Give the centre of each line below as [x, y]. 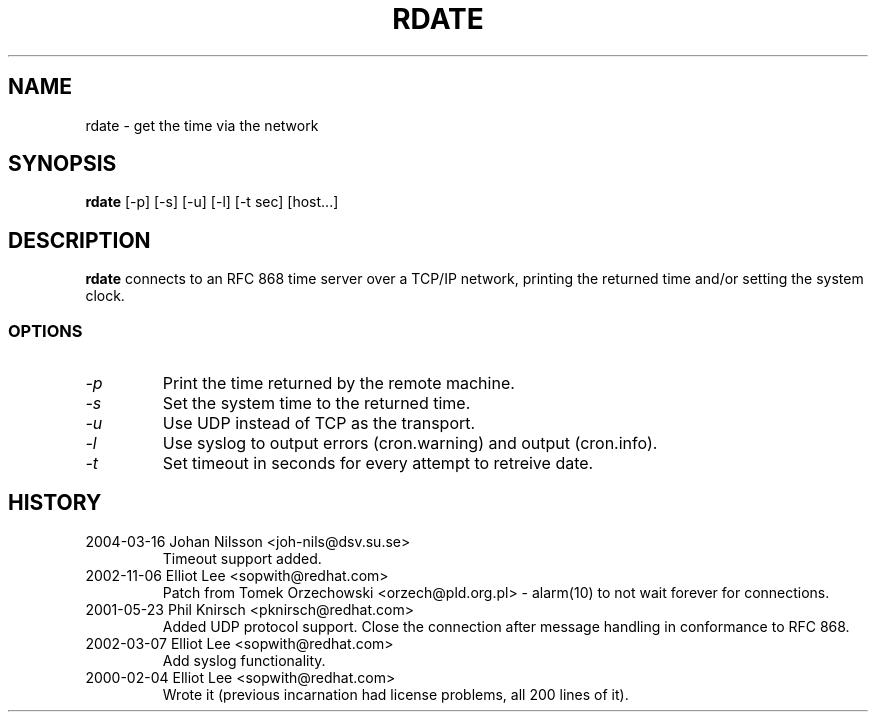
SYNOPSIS [62, 164]
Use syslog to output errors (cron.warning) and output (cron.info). [410, 443]
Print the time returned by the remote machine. [338, 383]
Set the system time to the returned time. [316, 403]
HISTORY [55, 503]
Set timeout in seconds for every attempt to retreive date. [378, 463]
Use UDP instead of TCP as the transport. [319, 423]
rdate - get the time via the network [202, 125]
